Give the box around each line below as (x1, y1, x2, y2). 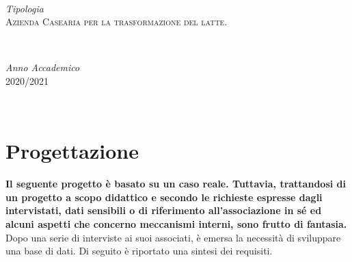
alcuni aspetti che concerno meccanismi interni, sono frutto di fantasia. (5, 217, 347, 231)
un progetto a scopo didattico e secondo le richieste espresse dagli (5, 189, 323, 204)
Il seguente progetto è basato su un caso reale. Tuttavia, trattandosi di (5, 176, 346, 191)
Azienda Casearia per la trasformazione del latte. (5, 14, 228, 29)
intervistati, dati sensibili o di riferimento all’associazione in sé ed (5, 203, 322, 218)
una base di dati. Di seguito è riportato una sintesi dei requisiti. (5, 244, 273, 258)
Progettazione (5, 137, 139, 165)
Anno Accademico (5, 60, 80, 75)
